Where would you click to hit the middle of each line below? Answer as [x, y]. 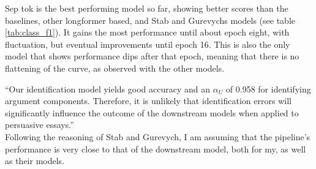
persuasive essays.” [39, 125]
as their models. [35, 161]
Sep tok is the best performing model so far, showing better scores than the [147, 8]
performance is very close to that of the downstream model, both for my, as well [156, 148]
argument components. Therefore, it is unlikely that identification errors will [148, 101]
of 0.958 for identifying [268, 88]
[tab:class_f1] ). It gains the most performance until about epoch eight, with [147, 32]
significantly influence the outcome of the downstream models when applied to [152, 112]
